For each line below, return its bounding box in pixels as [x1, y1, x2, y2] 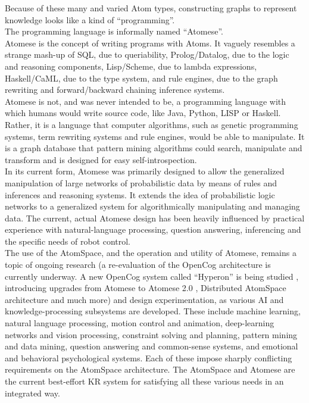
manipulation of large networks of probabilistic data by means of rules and [5, 176, 277, 189]
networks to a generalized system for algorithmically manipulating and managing [5, 200, 300, 213]
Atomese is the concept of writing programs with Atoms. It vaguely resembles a [5, 36, 295, 49]
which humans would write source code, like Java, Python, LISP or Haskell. [5, 107, 281, 119]
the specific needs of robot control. [5, 235, 131, 247]
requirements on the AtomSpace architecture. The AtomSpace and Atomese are [5, 363, 295, 376]
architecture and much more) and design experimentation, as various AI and [5, 293, 284, 305]
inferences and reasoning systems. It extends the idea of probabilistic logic [5, 188, 275, 201]
